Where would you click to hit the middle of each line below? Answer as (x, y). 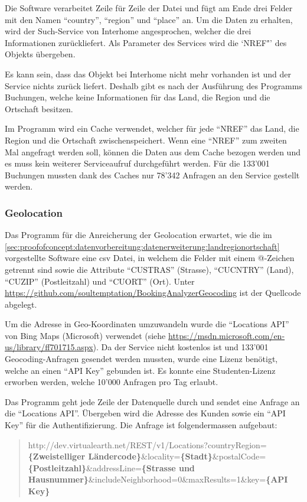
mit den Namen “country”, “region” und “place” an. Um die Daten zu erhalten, (149, 19)
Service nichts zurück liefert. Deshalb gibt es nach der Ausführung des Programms (153, 85)
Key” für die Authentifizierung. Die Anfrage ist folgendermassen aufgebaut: (141, 425)
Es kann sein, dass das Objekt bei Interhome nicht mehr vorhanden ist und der (148, 74)
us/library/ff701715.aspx (49, 347)
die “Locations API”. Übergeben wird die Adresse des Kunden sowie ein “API (145, 413)
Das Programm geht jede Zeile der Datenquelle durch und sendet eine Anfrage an (152, 401)
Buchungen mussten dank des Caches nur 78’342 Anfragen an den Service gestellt (152, 175)
